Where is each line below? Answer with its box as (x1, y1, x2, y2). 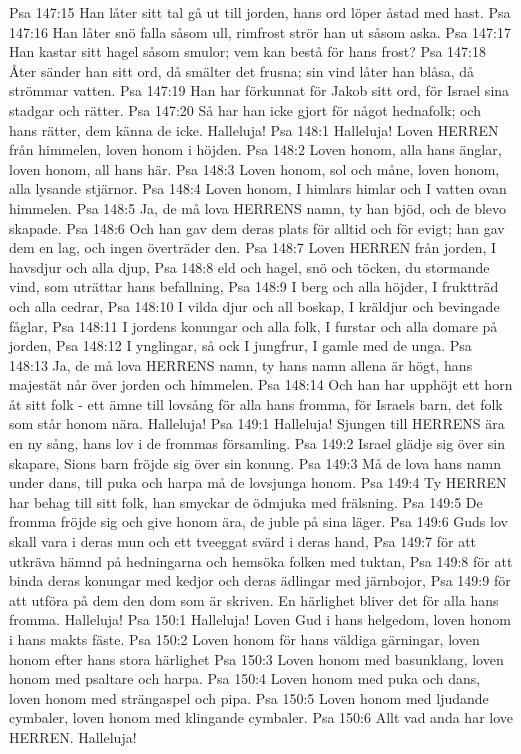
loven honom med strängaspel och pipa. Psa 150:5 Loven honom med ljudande (9, 687, 489, 708)
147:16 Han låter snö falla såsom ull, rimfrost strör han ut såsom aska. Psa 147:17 (9, 21, 511, 42)
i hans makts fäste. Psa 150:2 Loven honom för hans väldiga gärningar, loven (9, 629, 480, 649)
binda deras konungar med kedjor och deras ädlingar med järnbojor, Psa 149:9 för (9, 570, 511, 591)
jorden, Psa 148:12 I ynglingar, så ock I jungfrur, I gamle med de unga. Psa (9, 335, 472, 356)
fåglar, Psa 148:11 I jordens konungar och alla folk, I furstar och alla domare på (9, 315, 498, 336)
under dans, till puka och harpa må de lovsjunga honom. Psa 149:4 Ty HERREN (9, 472, 507, 493)
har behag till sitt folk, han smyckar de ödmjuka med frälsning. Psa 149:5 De (9, 491, 483, 512)
